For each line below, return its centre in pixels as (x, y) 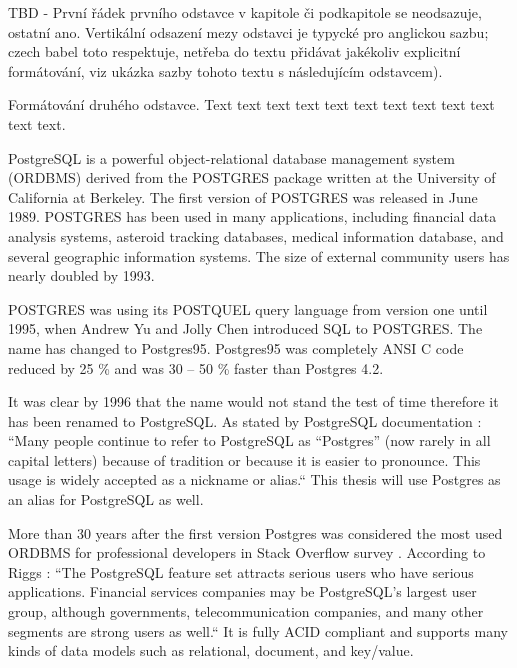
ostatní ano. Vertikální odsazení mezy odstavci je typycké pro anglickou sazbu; (248, 31)
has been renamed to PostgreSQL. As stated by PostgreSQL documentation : (245, 420)
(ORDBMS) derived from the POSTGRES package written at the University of (252, 177)
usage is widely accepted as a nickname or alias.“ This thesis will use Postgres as (254, 479)
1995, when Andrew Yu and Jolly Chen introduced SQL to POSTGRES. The (245, 328)
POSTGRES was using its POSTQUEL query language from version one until (248, 308)
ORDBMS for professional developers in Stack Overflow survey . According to (247, 552)
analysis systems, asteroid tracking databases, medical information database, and (256, 235)
